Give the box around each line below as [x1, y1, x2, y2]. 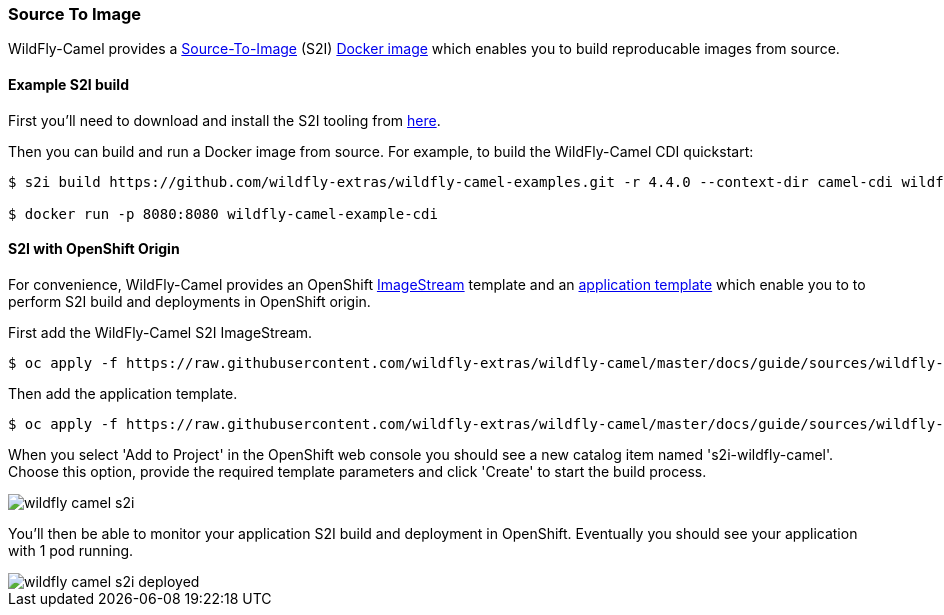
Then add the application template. [8, 384, 238, 402]
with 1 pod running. [8, 541, 134, 559]
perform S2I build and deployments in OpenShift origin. [8, 292, 371, 310]
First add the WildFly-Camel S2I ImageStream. [8, 323, 313, 341]
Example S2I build [8, 75, 129, 93]
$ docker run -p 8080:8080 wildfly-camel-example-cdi [8, 205, 438, 222]
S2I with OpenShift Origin [8, 240, 180, 258]
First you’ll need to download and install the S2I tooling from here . [8, 111, 441, 129]
